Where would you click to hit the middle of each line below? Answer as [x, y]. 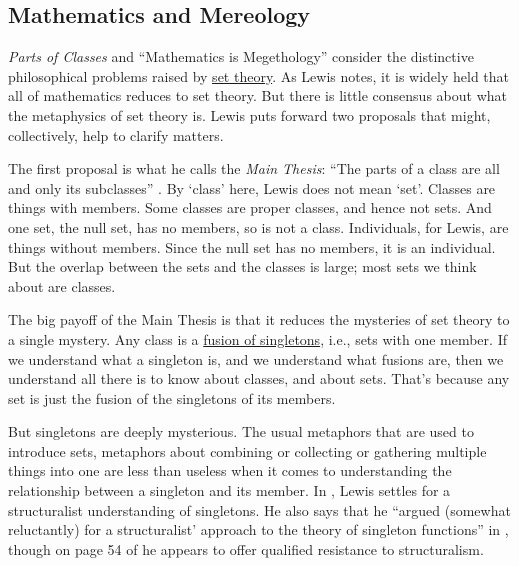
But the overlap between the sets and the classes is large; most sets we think [242, 266]
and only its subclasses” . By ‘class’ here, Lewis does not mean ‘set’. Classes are [252, 187]
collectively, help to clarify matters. [116, 134]
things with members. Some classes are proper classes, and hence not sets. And [250, 207]
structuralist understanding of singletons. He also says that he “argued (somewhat [259, 509]
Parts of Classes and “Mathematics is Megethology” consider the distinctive [241, 56]
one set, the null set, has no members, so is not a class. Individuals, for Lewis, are [258, 226]
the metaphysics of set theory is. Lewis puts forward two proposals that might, [249, 114]
